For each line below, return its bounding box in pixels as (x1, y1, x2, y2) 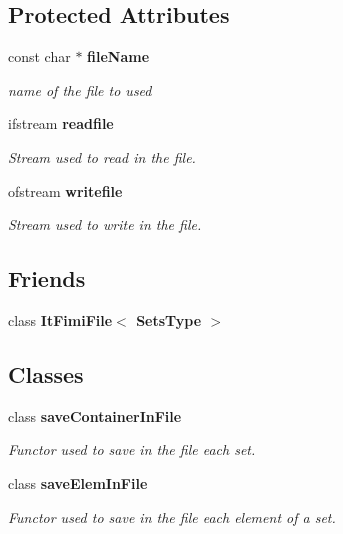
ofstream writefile (8, 180, 123, 201)
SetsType (136, 309, 202, 330)
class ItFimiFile (8, 309, 113, 330)
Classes (8, 358, 84, 389)
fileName (87, 46, 150, 67)
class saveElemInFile (8, 472, 148, 493)
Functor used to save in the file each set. (8, 439, 256, 460)
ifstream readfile (8, 113, 114, 134)
